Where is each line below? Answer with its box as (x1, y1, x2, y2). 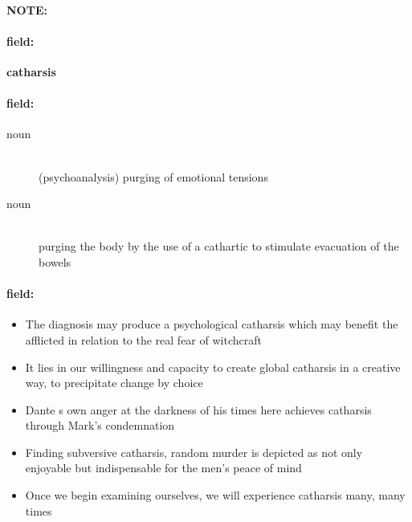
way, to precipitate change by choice (25, 374, 203, 391)
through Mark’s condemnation (25, 417, 175, 434)
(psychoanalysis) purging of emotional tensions (39, 168, 268, 185)
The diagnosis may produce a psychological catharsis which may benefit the (25, 316, 398, 332)
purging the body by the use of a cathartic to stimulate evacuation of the (39, 238, 399, 255)
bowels (39, 253, 71, 270)
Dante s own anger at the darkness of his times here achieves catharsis (25, 401, 372, 418)
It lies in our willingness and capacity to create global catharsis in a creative (25, 358, 401, 375)
